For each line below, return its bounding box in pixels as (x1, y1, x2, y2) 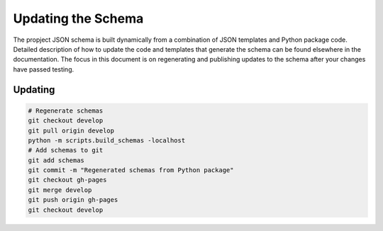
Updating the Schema (13, 11, 144, 26)
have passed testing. (13, 64, 74, 74)
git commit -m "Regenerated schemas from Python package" (28, 167, 234, 174)
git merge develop (28, 186, 92, 194)
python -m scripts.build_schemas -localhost (28, 136, 186, 145)
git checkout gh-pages (28, 176, 107, 184)
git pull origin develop (28, 126, 115, 135)
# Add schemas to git (28, 146, 104, 154)
